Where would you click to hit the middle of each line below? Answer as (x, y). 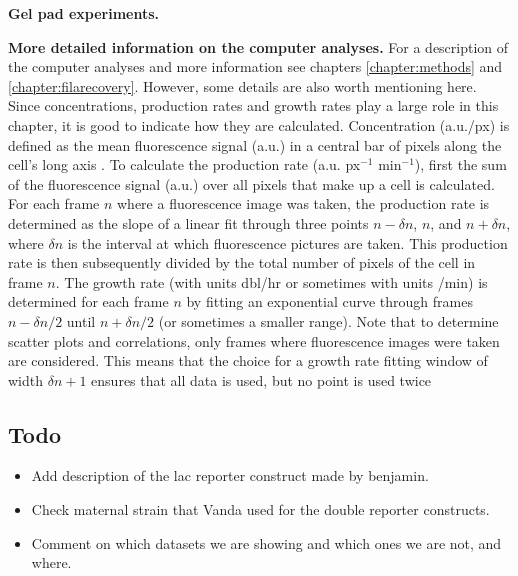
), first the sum (460, 164)
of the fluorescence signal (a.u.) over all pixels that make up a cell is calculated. (251, 183)
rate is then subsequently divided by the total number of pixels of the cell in (242, 262)
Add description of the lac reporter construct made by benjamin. (230, 475)
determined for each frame (88, 301)
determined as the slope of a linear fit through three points (188, 222)
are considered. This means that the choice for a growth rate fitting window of (248, 360)
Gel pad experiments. (84, 13)
